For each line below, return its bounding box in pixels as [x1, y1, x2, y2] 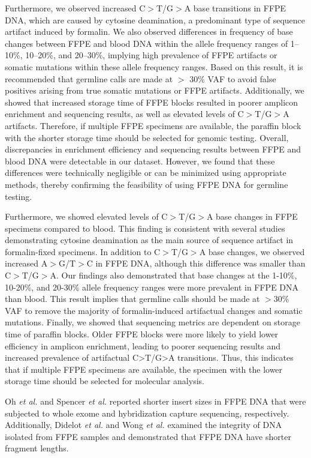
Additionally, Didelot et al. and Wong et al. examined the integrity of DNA [5, 418, 282, 431]
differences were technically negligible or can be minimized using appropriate [5, 166, 286, 179]
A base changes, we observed [199, 245, 305, 258]
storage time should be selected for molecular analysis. [5, 375, 204, 387]
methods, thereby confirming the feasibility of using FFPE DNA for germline [5, 178, 288, 190]
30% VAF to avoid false [189, 72, 276, 85]
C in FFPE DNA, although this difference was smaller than [86, 257, 306, 270]
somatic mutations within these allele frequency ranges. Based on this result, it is [5, 60, 303, 73]
